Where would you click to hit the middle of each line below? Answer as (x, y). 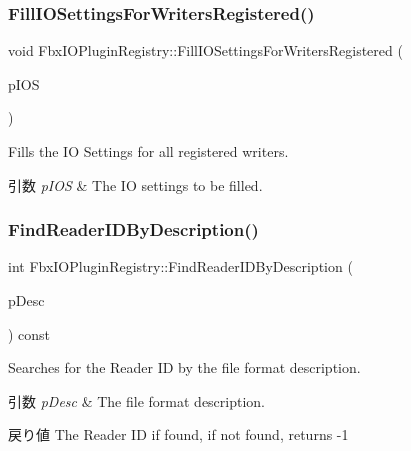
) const (29, 333)
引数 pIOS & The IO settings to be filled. (135, 184)
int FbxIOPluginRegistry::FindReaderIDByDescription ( (180, 266)
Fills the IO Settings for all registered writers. (148, 151)
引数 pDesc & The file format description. (137, 400)
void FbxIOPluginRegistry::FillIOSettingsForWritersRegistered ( (205, 50)
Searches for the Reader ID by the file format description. (184, 367)
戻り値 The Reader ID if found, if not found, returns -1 (178, 434)
